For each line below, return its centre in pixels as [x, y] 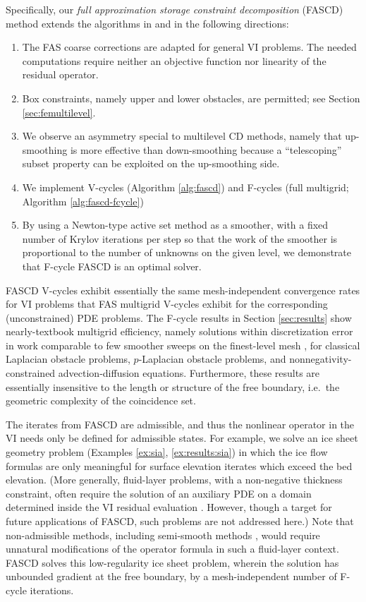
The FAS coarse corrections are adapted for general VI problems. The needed [189, 47]
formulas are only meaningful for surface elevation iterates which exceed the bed [179, 465]
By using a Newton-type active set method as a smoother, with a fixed [175, 225]
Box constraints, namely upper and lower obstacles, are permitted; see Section [191, 98]
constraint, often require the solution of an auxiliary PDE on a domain [159, 493]
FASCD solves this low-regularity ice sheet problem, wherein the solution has [172, 562]
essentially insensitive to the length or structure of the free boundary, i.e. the [173, 386]
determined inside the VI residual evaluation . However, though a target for [169, 507]
